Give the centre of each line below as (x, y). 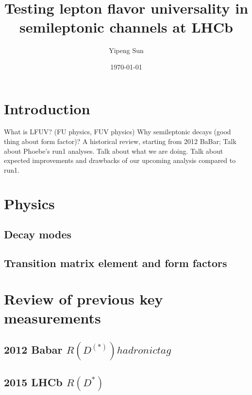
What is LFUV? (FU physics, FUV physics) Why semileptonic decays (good (118, 132)
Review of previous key (84, 298)
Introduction (47, 108)
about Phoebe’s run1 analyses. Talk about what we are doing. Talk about (114, 151)
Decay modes (38, 234)
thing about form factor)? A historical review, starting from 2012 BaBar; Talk (120, 141)
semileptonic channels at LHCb (126, 27)
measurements (52, 317)
